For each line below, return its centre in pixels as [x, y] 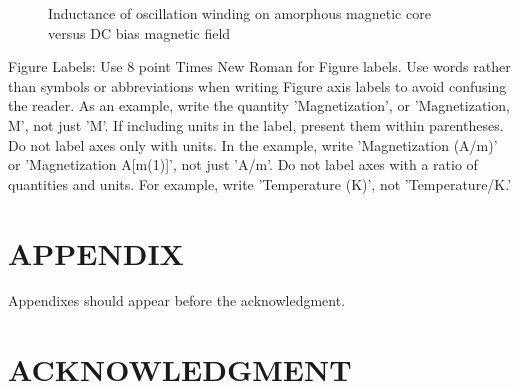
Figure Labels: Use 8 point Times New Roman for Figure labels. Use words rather [259, 66]
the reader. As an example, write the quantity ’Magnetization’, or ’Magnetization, [259, 105]
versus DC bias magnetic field [139, 32]
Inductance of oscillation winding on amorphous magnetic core [239, 13]
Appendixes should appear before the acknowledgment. [177, 300]
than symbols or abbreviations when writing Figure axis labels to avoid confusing [257, 85]
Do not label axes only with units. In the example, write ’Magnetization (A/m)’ [253, 144]
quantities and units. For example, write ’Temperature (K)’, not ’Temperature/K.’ [260, 183]
